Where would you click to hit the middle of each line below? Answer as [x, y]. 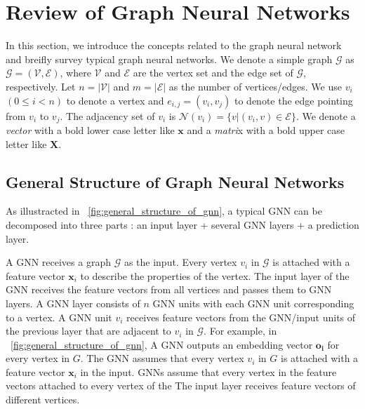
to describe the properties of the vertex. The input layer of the [215, 275]
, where [75, 73]
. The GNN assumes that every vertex [162, 358]
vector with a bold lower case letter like [90, 129]
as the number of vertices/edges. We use [255, 86]
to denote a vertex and [115, 100]
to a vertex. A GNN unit [59, 317]
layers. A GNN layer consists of [73, 303]
